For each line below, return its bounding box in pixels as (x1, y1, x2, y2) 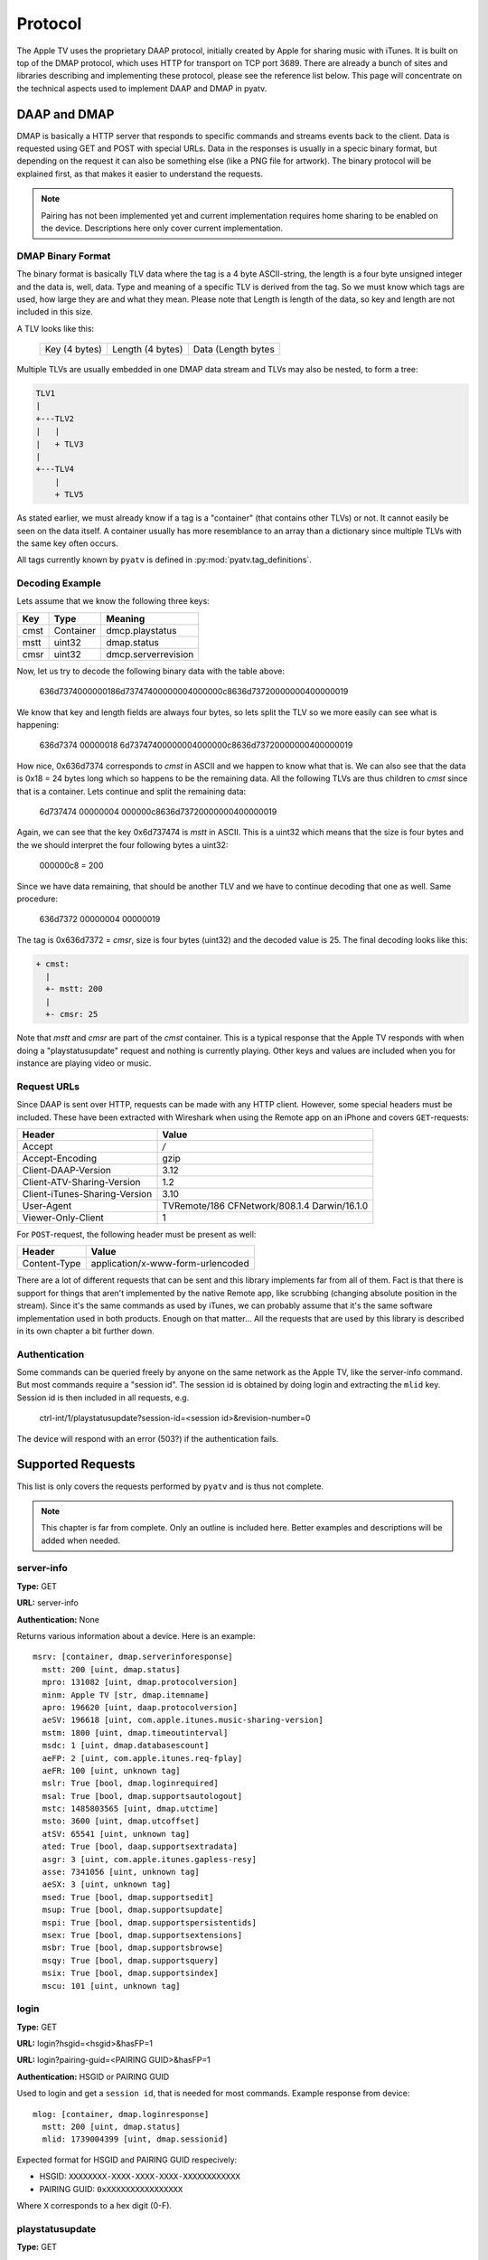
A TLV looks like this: (16, 323, 95, 334)
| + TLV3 (35, 438, 84, 449)
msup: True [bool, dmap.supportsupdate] (42, 1905, 224, 1916)
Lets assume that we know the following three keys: (16, 596, 210, 607)
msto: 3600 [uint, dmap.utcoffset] (42, 1816, 201, 1826)
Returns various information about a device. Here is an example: (16, 1631, 256, 1641)
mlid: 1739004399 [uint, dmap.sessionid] (42, 2134, 229, 2144)
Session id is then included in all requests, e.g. (16, 1392, 190, 1403)
